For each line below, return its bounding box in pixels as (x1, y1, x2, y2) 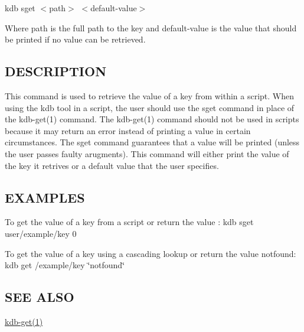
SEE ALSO (5, 288, 74, 306)
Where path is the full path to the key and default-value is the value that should (5, 21, 297, 34)
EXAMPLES (5, 188, 85, 206)
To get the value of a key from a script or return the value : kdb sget (5, 216, 254, 228)
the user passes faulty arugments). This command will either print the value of (5, 147, 289, 160)
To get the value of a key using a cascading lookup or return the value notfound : (5, 247, 296, 259)
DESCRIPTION (5, 62, 107, 80)
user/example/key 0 (5, 227, 77, 239)
